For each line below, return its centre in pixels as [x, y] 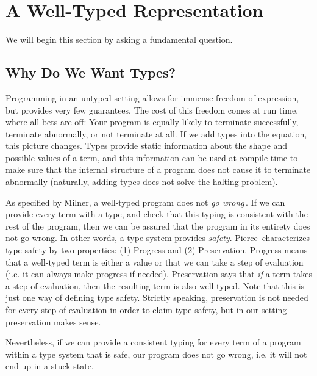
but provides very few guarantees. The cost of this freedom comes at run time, [152, 110]
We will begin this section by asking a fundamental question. [119, 39]
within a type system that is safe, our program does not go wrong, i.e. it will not [156, 354]
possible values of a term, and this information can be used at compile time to [152, 157]
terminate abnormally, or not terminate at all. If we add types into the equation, [156, 133]
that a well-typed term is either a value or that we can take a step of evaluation [155, 262]
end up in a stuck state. [50, 366]
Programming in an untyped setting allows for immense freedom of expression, [152, 97]
